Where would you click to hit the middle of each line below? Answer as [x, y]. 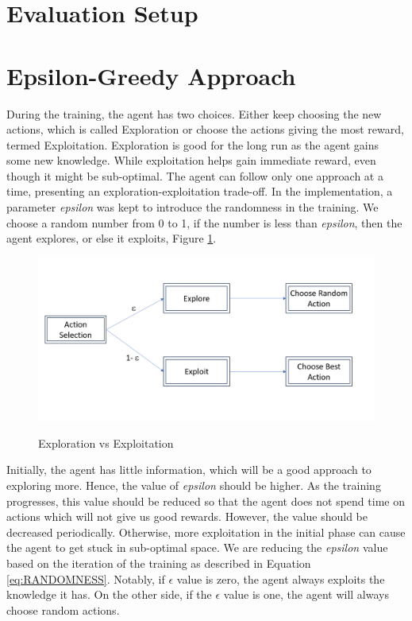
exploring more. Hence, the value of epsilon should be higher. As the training [194, 485]
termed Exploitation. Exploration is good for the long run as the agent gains [193, 144]
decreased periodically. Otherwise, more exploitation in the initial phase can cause [206, 532]
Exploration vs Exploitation [106, 442]
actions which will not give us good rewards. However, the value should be [187, 516]
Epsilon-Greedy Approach [151, 75]
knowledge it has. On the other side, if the [109, 594]
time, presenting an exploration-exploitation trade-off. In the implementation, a [200, 191]
